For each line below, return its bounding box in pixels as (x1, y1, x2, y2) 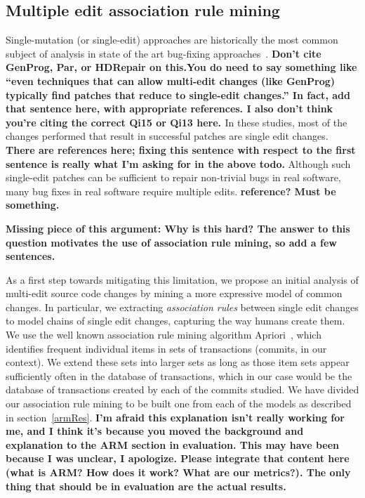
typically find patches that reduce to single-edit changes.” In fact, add (6, 87, 350, 102)
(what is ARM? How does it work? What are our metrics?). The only (6, 465, 351, 480)
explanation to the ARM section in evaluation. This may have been (6, 437, 340, 452)
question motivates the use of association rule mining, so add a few (6, 235, 337, 249)
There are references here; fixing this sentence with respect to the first (6, 142, 356, 157)
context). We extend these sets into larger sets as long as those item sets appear (6, 355, 350, 369)
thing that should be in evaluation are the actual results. (6, 478, 286, 493)
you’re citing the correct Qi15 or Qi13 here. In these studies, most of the (6, 114, 347, 129)
